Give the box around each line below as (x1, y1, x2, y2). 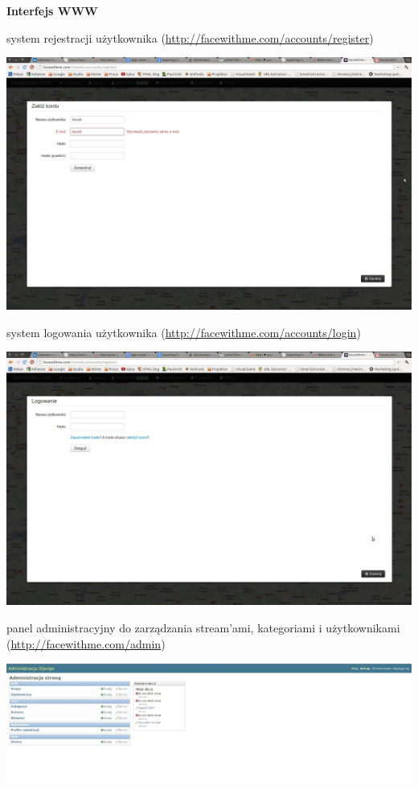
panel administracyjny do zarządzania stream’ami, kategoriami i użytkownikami (6, 619, 400, 636)
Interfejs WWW (6, 2, 98, 19)
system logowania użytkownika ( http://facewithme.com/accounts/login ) (6, 323, 361, 340)
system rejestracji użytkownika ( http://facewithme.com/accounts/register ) (6, 29, 374, 46)
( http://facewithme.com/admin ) (6, 635, 166, 652)
